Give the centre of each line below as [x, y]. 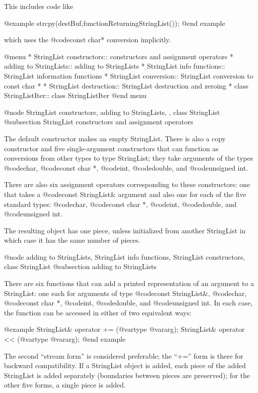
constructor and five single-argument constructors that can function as [111, 148]
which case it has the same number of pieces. [72, 240]
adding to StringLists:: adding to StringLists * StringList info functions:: [115, 66]
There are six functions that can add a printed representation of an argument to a [129, 283]
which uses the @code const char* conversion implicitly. [87, 40]
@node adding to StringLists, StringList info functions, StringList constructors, [125, 256]
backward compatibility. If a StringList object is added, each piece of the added [125, 365]
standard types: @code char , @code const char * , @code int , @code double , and [120, 204]
